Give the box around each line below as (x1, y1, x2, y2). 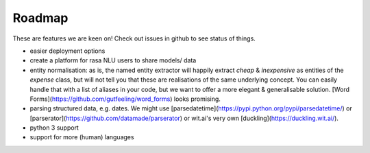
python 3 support (29, 123, 79, 132)
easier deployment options (29, 47, 106, 55)
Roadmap (12, 10, 69, 25)
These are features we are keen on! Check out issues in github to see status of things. (12, 34, 256, 43)
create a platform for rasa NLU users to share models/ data (29, 56, 197, 64)
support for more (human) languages (29, 133, 134, 141)
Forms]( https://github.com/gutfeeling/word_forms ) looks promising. (29, 95, 221, 103)
